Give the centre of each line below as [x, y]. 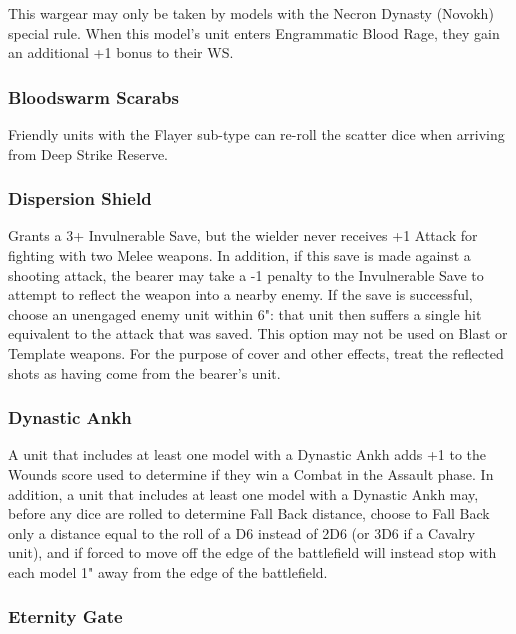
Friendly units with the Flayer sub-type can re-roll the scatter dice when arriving [256, 134]
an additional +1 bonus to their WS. [121, 52]
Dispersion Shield [80, 198]
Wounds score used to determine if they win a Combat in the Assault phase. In [251, 473]
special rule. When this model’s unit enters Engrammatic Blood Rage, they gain [254, 32]
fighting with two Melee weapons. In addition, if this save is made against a [239, 255]
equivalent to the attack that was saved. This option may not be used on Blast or [258, 333]
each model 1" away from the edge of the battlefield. [168, 571]
